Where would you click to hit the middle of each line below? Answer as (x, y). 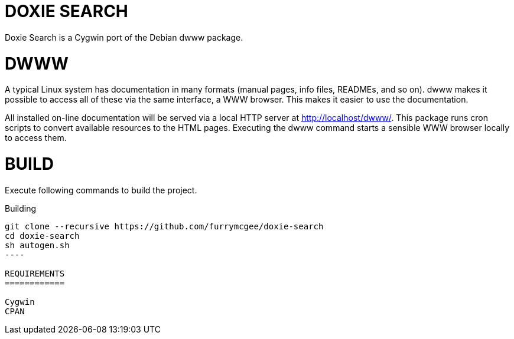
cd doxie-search (42, 236)
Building (21, 208)
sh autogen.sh (37, 245)
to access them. (36, 138)
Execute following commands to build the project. (101, 190)
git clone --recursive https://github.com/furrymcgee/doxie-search (164, 226)
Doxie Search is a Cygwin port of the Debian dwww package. (124, 37)
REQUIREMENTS (35, 273)
